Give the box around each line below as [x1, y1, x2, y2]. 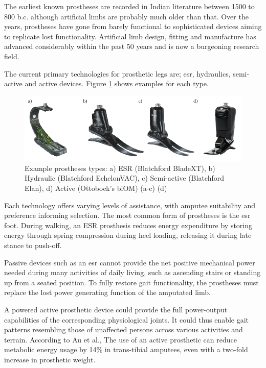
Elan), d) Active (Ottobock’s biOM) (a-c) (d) [25, 182, 167, 193]
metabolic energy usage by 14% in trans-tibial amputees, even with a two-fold [4, 344, 248, 355]
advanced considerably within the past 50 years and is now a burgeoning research [4, 41, 259, 52]
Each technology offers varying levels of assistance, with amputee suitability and [4, 200, 256, 210]
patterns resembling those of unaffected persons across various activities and [4, 324, 243, 335]
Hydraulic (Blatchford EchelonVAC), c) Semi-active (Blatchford [25, 173, 224, 183]
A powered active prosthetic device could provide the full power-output [4, 304, 228, 314]
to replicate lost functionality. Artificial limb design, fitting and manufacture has [4, 31, 256, 41]
